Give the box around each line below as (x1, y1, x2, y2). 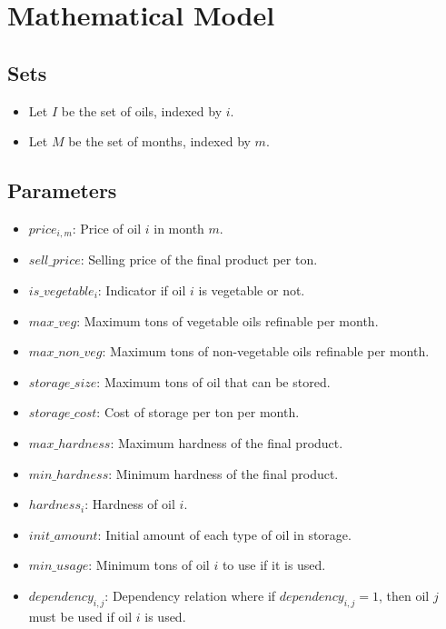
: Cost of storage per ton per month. (96, 403, 300, 422)
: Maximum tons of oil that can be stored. (96, 372, 331, 391)
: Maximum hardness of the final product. (110, 433, 343, 452)
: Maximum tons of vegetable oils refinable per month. (76, 311, 379, 330)
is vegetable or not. (198, 281, 305, 300)
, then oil (378, 585, 430, 604)
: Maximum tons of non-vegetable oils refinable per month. (102, 342, 430, 361)
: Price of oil (72, 218, 142, 237)
